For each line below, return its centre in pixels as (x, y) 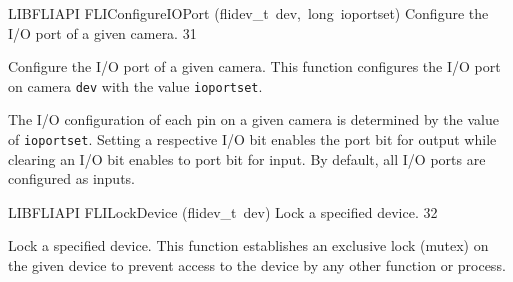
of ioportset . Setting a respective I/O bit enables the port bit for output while (252, 139)
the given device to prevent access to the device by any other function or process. (257, 265)
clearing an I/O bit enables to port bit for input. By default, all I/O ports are (247, 158)
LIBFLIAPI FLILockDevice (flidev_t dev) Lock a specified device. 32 (223, 211)
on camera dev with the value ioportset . (135, 85)
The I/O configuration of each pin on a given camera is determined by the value (253, 119)
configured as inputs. (71, 178)
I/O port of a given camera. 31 (102, 32)
